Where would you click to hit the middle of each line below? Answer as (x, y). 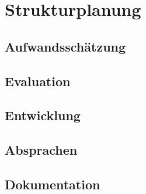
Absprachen (41, 150)
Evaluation (38, 81)
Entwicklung (43, 115)
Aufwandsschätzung (65, 46)
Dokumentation (53, 184)
